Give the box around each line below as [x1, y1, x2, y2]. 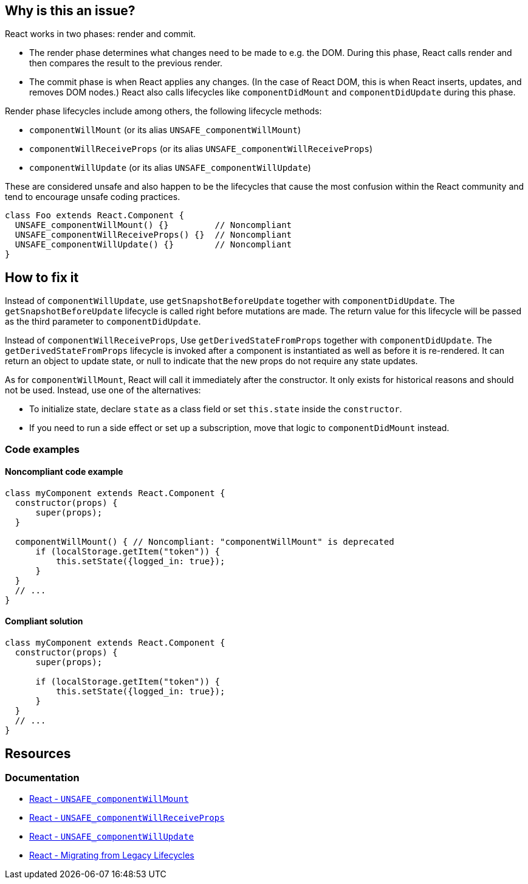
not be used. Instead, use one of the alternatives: [5, 385, 201, 396]
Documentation [5, 771, 80, 784]
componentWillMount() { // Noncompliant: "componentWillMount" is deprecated [15, 536, 394, 547]
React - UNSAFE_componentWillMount [29, 793, 189, 804]
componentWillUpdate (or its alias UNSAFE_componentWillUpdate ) [29, 162, 311, 173]
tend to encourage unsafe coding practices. [5, 192, 180, 202]
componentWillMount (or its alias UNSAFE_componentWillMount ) [29, 125, 301, 136]
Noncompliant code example [5, 466, 123, 477]
